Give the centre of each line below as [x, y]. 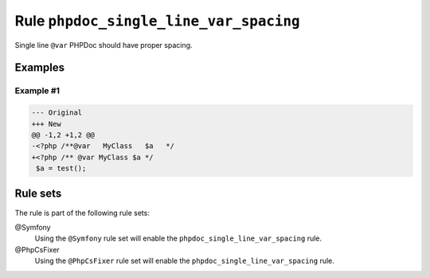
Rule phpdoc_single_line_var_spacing [157, 21]
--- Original [57, 113]
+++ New [46, 124]
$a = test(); [61, 168]
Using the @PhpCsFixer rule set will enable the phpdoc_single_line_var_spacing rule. [184, 261]
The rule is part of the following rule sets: [82, 213]
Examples [40, 68]
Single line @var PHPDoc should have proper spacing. [104, 45]
